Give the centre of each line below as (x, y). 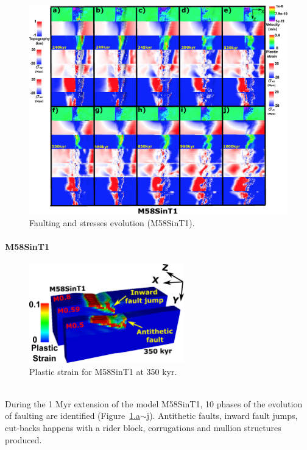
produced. (23, 439)
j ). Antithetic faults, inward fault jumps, (222, 416)
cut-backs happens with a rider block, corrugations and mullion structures (143, 427)
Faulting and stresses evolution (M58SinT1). (112, 222)
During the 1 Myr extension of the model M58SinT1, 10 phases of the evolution (154, 403)
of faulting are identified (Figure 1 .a (72, 416)
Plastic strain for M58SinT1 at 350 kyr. (103, 371)
